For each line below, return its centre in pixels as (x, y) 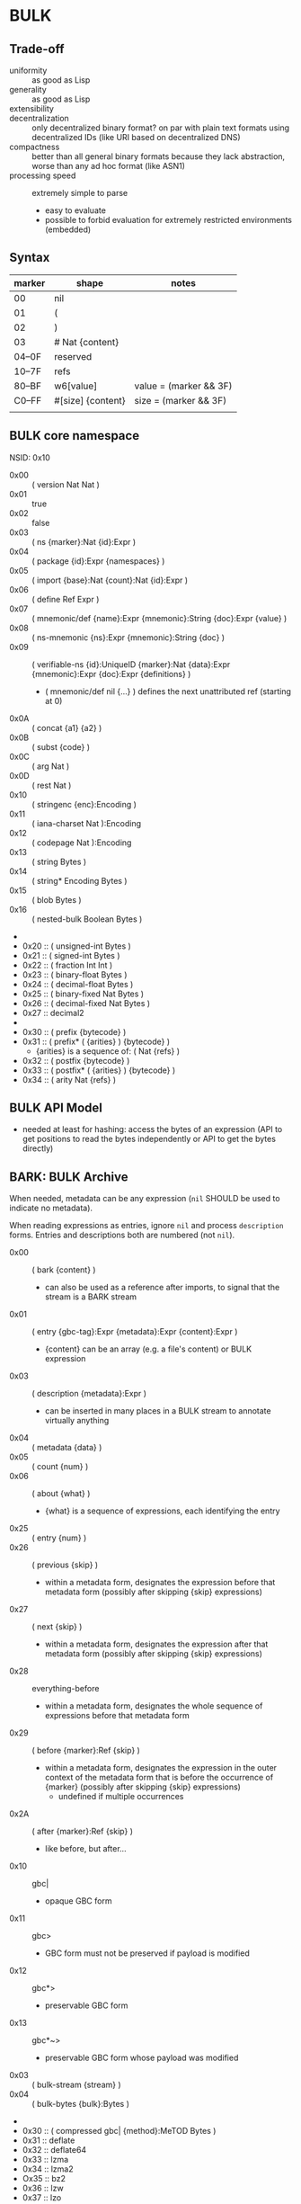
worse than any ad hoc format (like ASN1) (109, 166)
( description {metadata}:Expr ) (89, 1394)
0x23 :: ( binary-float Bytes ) (75, 974)
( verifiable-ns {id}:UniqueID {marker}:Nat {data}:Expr (131, 664)
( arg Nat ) (51, 766)
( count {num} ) (60, 1467)
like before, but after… (86, 1849)
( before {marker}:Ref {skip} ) (86, 1751)
